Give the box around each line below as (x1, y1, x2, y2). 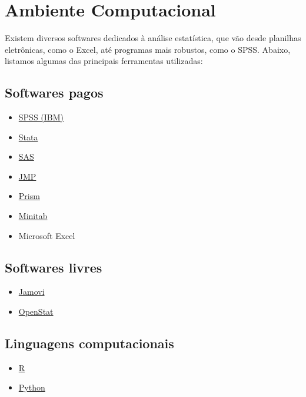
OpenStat (18, 305, 54, 318)
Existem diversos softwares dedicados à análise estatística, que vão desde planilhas (5, 32, 301, 44)
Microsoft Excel (18, 229, 75, 241)
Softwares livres (5, 258, 102, 276)
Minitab (18, 210, 48, 222)
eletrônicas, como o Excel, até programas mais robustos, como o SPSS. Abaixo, (5, 43, 291, 55)
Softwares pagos (5, 83, 104, 102)
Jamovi (18, 285, 45, 298)
